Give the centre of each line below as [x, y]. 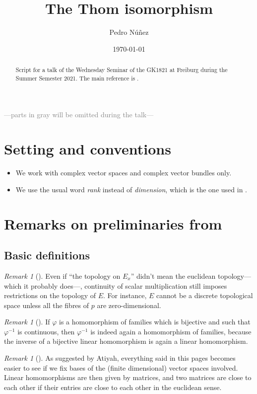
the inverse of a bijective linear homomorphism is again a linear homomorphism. [126, 341]
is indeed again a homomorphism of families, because [171, 331]
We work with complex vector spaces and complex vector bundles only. [124, 173]
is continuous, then [46, 331]
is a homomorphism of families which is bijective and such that [155, 322]
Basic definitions [47, 255]
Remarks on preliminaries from [113, 223]
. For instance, [125, 295]
